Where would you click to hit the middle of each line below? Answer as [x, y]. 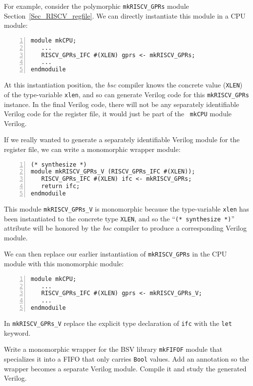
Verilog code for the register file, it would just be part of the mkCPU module [118, 114]
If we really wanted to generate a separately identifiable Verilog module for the [122, 139]
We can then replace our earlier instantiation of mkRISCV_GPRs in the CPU [116, 254]
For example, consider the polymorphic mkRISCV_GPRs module [96, 6]
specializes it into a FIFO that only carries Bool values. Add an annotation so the [126, 358]
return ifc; [61, 186]
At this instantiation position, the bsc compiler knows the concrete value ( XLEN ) [123, 85]
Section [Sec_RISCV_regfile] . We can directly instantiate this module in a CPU [125, 15]
